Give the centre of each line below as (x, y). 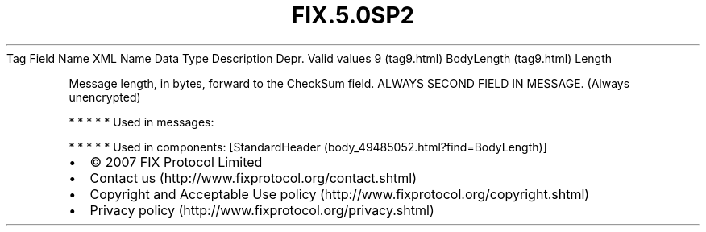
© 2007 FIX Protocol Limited (176, 162)
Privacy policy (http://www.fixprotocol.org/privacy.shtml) (262, 210)
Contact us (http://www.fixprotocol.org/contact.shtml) (253, 178)
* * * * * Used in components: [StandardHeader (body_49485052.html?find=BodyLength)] (308, 147)
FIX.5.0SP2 (353, 15)
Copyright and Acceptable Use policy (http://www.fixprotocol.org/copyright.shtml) (340, 194)
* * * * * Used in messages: (141, 122)
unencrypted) (105, 97)
